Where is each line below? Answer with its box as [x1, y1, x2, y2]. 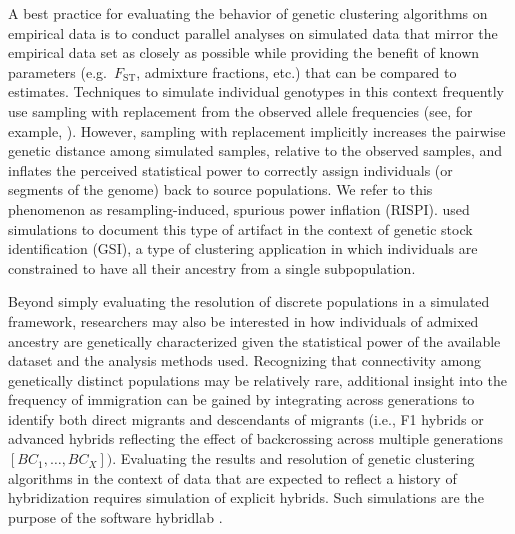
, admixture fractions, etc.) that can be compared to [136, 61, 457, 82]
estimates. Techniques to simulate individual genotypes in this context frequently [8, 81, 504, 102]
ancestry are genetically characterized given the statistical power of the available [8, 330, 501, 351]
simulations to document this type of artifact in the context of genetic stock [8, 218, 473, 239]
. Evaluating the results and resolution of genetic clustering [112, 448, 475, 469]
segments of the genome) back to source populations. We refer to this [8, 179, 433, 200]
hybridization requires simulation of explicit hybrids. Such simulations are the [8, 487, 484, 508]
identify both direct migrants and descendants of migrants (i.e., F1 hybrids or [8, 408, 484, 429]
